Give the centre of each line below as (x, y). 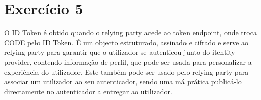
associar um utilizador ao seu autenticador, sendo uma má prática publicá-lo (123, 82)
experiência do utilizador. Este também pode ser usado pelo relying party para (126, 72)
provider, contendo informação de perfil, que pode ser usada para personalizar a (128, 62)
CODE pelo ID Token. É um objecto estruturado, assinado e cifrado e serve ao (126, 42)
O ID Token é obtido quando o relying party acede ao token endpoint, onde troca (130, 32)
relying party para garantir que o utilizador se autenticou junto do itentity (120, 52)
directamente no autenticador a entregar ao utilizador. (88, 91)
